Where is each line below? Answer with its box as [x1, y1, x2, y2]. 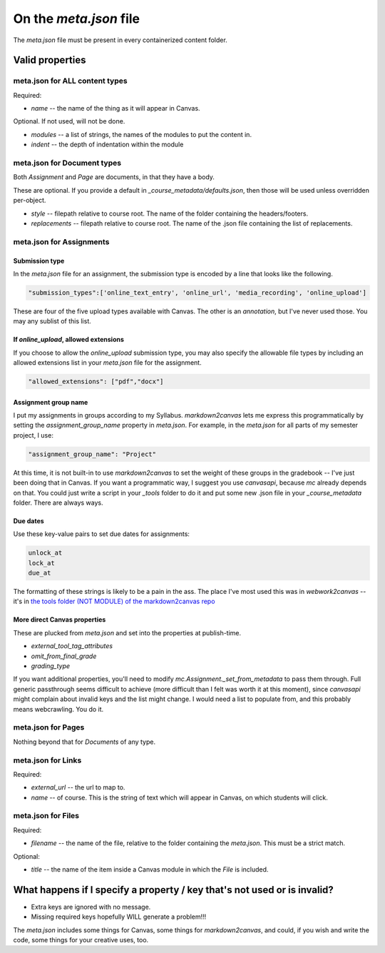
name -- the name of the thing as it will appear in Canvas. [31, 104, 200, 113]
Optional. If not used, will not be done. [13, 117, 125, 126]
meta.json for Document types [13, 158, 121, 168]
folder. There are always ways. [13, 498, 103, 507]
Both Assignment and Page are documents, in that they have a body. [13, 173, 215, 181]
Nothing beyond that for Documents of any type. [13, 737, 156, 746]
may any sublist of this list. [13, 317, 92, 326]
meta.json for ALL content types [13, 76, 128, 86]
